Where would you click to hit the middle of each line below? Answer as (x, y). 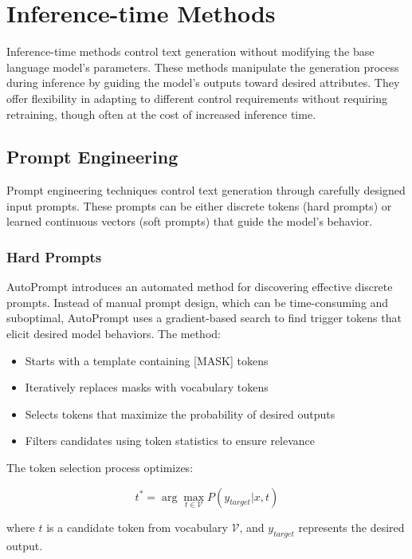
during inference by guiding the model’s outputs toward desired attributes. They (203, 83)
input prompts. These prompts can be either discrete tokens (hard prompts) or (199, 205)
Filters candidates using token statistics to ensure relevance (170, 441)
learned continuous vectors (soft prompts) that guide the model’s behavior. (190, 221)
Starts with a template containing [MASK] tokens (147, 360)
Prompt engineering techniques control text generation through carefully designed (206, 190)
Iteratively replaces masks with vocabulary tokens (147, 387)
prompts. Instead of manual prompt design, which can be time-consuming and (198, 302)
